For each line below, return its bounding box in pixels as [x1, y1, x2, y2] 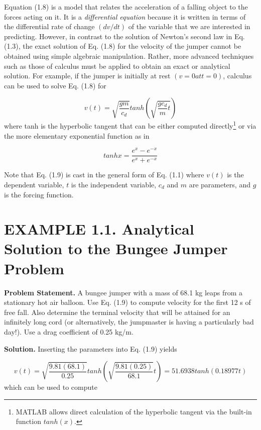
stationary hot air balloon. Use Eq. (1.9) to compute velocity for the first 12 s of [4, 297, 251, 307]
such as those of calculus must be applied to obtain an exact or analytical [4, 60, 230, 71]
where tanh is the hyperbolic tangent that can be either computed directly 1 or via [4, 119, 256, 131]
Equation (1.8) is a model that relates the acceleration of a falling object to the [4, 2, 248, 12]
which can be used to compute [4, 382, 97, 392]
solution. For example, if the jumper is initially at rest [4, 70, 171, 81]
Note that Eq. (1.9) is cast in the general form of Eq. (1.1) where [4, 169, 204, 180]
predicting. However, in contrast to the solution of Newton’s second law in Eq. [4, 31, 245, 41]
